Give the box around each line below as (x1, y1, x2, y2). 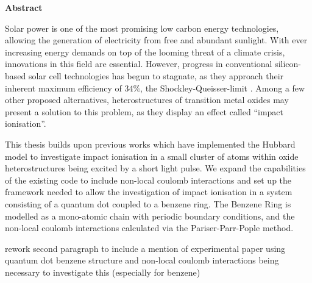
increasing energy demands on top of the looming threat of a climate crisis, (5, 45, 285, 58)
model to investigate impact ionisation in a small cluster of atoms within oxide (5, 149, 299, 162)
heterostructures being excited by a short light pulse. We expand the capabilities (5, 162, 306, 174)
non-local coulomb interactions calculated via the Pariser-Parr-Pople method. (5, 221, 294, 234)
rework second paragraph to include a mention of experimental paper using (5, 242, 286, 254)
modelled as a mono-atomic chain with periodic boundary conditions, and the (5, 209, 295, 222)
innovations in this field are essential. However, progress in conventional (5, 57, 272, 70)
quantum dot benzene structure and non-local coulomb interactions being (5, 254, 279, 267)
